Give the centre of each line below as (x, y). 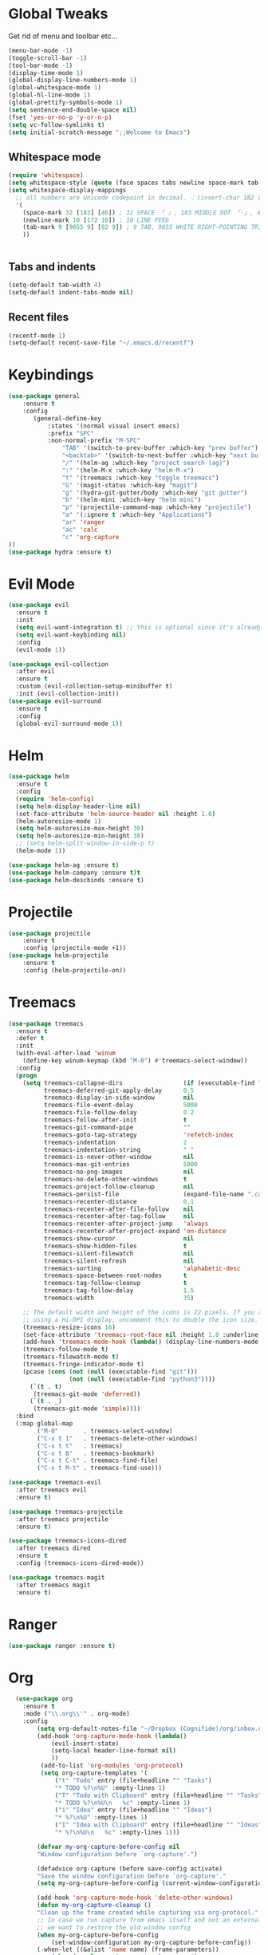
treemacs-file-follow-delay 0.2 (119, 1113)
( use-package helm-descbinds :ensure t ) (77, 880)
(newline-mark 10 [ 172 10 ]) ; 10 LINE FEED (96, 220)
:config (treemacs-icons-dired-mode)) (80, 1563)
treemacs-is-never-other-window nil (119, 1157)
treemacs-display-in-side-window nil (119, 1098)
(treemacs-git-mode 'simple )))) (87, 1409)
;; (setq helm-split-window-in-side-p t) (85, 843)
